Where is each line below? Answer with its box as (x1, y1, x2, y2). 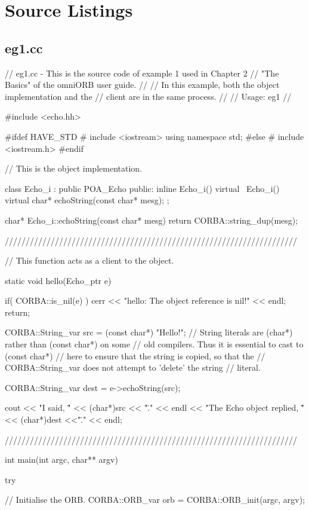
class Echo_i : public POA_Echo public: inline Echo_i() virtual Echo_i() (5, 182, 280, 194)
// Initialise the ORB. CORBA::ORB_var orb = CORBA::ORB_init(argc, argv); (5, 493, 305, 506)
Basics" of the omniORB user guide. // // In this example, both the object (5, 78, 280, 91)
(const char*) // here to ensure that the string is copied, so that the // (5, 349, 265, 362)
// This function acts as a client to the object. (5, 254, 174, 267)
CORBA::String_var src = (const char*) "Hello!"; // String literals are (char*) (5, 326, 293, 338)
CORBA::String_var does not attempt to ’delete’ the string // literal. (5, 361, 261, 374)
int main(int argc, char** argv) (5, 453, 118, 466)
